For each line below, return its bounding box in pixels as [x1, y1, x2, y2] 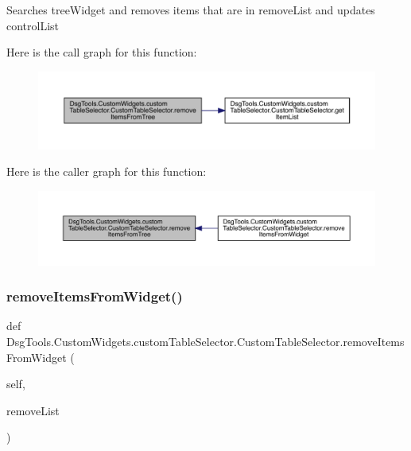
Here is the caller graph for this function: [6, 163, 207, 180]
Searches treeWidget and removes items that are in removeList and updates [6, 2, 375, 17]
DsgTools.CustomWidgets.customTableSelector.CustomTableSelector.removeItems [6, 333, 405, 350]
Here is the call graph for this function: [6, 44, 197, 60]
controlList [6, 17, 60, 33]
